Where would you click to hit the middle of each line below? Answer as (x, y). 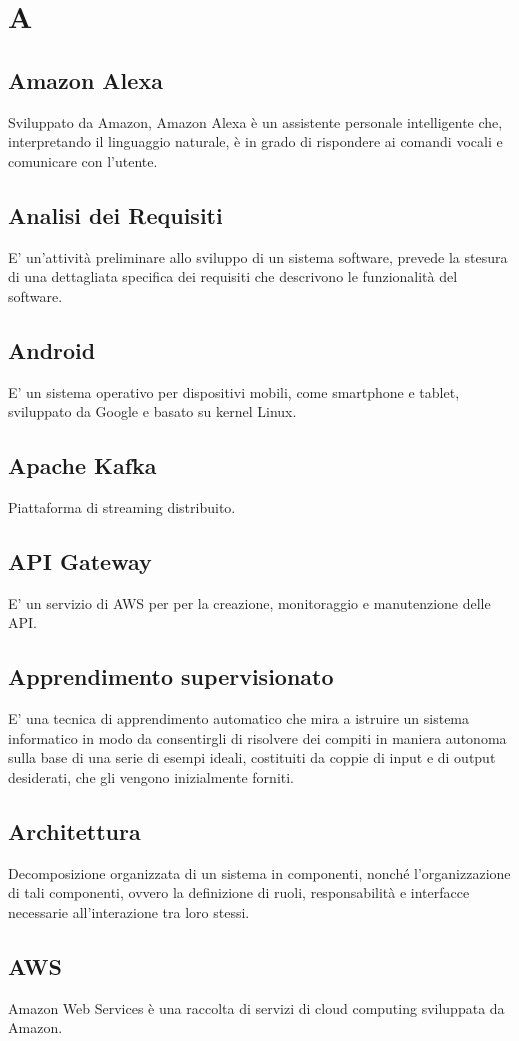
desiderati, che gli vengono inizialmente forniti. (151, 776)
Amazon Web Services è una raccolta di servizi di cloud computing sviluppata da (256, 1007)
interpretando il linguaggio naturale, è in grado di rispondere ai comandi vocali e (255, 141)
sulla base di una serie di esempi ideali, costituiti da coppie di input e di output (252, 757)
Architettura (74, 830)
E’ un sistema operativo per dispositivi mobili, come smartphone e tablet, (234, 391)
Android (52, 349)
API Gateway (80, 560)
